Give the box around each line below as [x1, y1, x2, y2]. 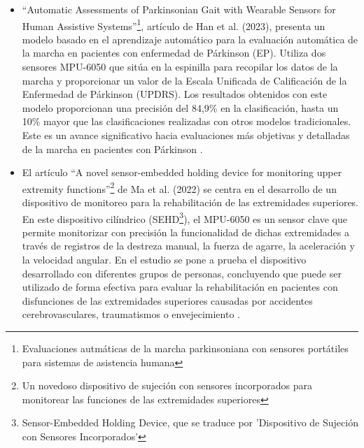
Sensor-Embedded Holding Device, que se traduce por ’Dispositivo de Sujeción [22, 415, 358, 430]
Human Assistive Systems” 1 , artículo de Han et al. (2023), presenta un [22, 16, 325, 33]
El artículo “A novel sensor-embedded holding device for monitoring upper [22, 165, 342, 180]
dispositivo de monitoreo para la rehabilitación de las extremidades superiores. [22, 195, 359, 210]
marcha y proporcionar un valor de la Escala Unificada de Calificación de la [22, 73, 347, 87]
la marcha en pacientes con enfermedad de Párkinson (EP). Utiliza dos [22, 45, 326, 60]
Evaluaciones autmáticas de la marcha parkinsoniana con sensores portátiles [22, 341, 349, 356]
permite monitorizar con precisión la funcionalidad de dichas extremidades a [22, 224, 349, 239]
